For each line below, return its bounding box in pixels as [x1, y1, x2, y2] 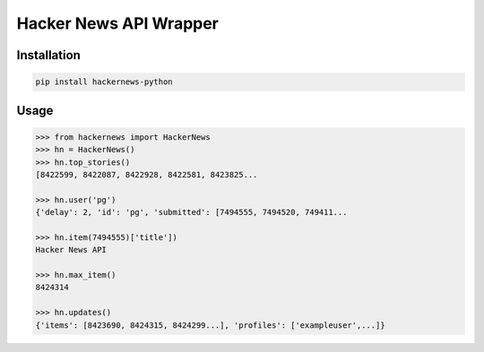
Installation [16, 47, 81, 63]
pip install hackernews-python [35, 77, 174, 87]
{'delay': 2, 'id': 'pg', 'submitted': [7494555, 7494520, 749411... [35, 207, 348, 218]
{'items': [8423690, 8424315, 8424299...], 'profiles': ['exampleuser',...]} [35, 320, 385, 331]
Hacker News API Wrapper [16, 13, 220, 33]
